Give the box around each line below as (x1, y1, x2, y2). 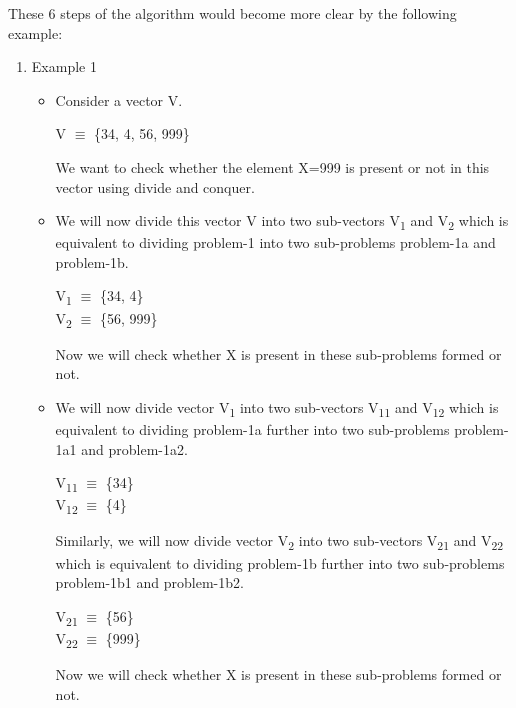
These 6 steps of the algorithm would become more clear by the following (8, 3, 457, 23)
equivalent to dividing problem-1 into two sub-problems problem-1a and (55, 232, 496, 253)
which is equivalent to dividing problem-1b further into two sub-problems (55, 552, 505, 573)
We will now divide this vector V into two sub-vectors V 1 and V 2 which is (55, 210, 509, 233)
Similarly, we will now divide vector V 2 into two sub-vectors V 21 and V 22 (55, 530, 504, 554)
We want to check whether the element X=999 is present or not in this (55, 156, 490, 177)
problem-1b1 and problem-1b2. (55, 572, 244, 593)
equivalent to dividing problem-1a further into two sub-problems (55, 419, 450, 440)
